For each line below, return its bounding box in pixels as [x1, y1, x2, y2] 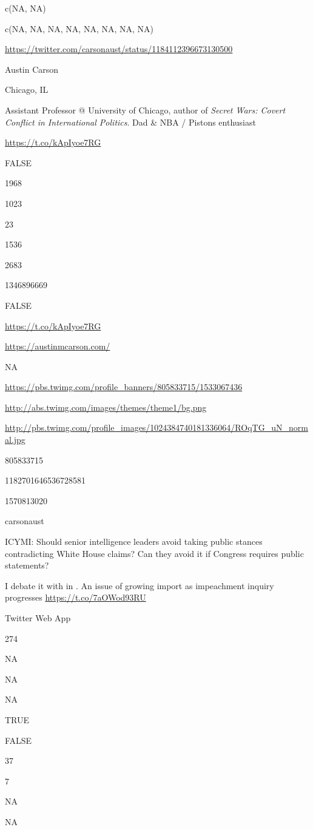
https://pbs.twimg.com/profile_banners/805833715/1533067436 [5, 380, 243, 393]
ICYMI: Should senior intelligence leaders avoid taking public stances [5, 535, 263, 548]
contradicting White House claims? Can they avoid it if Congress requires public [5, 547, 304, 559]
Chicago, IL [5, 83, 49, 96]
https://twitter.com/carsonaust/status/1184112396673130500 [5, 42, 233, 55]
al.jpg [5, 433, 25, 446]
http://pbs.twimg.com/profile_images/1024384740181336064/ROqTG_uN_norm [5, 421, 308, 434]
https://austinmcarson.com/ [5, 340, 110, 353]
